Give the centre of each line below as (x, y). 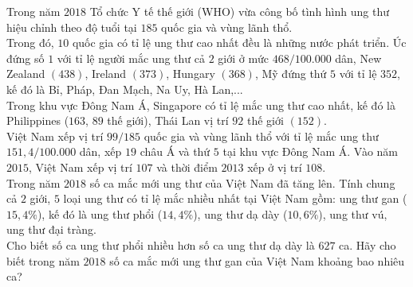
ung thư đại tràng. (51, 229)
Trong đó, (30, 43)
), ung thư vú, (353, 213)
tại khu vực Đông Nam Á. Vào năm (310, 151)
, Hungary (191, 74)
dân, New (358, 58)
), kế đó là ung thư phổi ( (100, 213)
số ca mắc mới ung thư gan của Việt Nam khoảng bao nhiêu (257, 260)
